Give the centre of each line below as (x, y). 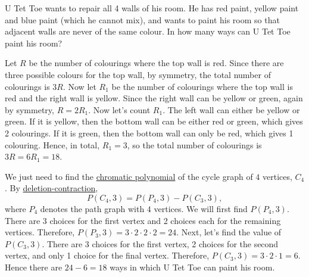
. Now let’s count (119, 109)
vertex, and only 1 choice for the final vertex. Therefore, (107, 255)
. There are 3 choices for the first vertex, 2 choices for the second (160, 243)
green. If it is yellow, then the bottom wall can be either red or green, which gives (154, 121)
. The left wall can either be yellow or (231, 109)
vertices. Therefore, (40, 232)
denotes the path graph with (92, 208)
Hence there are (34, 267)
